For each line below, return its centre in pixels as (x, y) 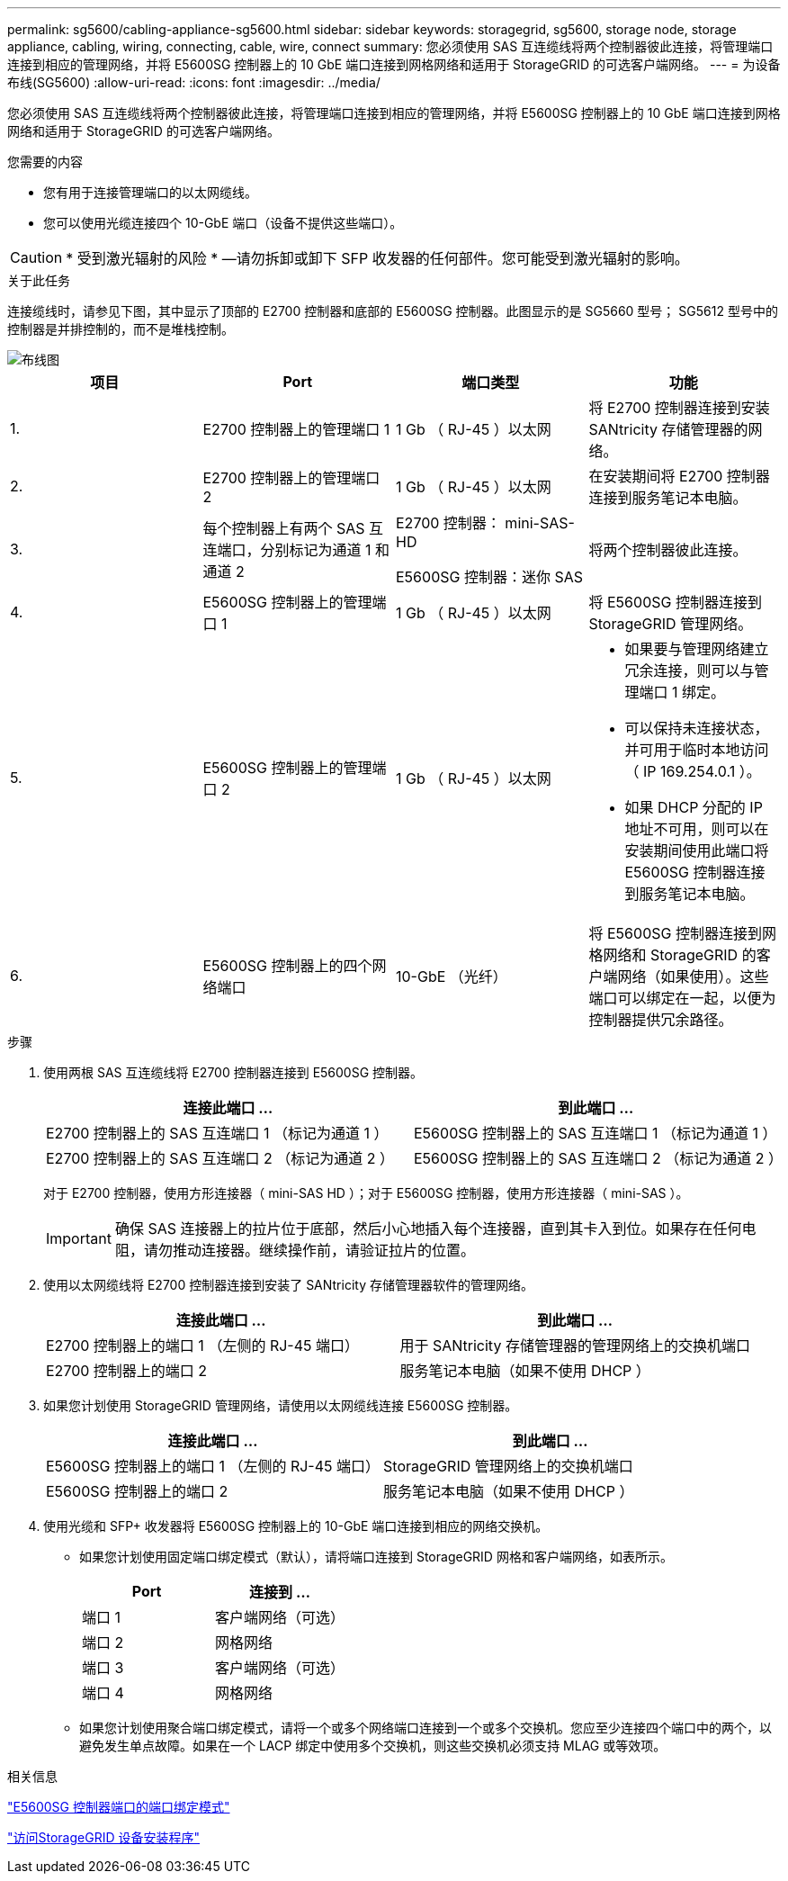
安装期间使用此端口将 (697, 850)
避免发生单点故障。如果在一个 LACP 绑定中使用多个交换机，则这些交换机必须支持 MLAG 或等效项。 (373, 1746)
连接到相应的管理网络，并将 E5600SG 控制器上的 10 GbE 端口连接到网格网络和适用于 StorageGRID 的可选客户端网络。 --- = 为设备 (394, 64)
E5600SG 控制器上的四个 (287, 966)
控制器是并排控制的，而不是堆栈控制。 (121, 329)
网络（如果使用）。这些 (693, 976)
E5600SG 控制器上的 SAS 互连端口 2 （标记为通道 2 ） (599, 1158)
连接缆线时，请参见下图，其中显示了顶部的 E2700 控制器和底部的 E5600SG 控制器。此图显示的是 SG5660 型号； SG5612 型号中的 (393, 311)
